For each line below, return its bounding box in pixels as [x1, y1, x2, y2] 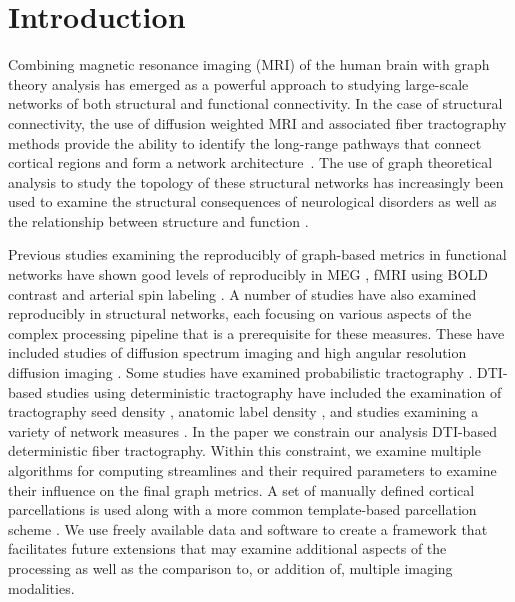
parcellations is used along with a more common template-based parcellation [8, 499, 477, 520]
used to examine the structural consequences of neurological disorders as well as [8, 191, 497, 212]
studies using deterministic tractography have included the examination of [46, 381, 502, 402]
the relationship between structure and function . [8, 210, 309, 231]
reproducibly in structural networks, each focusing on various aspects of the [8, 303, 472, 324]
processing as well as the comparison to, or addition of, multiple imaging [8, 557, 453, 578]
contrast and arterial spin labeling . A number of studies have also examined [8, 283, 477, 304]
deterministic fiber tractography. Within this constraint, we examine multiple [8, 440, 481, 461]
